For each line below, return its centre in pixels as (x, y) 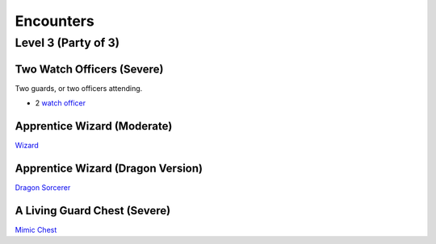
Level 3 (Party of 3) (67, 43)
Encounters (55, 21)
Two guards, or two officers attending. (79, 88)
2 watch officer (61, 103)
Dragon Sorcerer (43, 187)
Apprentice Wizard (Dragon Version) (109, 168)
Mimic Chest (36, 230)
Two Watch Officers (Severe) (89, 69)
